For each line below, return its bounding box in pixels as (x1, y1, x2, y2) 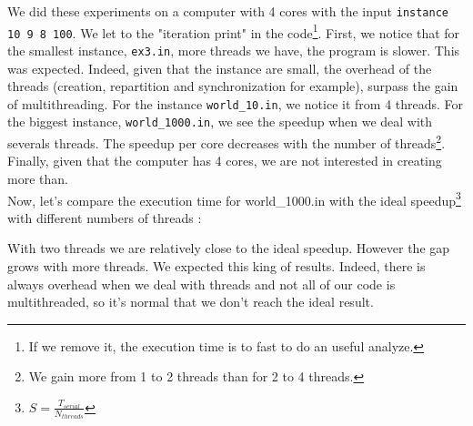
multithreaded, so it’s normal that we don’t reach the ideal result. (7, 292, 374, 311)
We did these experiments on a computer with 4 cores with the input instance (7, 2, 448, 20)
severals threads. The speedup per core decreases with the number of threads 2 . (7, 131, 446, 152)
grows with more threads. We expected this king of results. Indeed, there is (7, 257, 426, 275)
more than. (7, 168, 68, 188)
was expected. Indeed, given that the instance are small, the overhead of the (7, 58, 432, 77)
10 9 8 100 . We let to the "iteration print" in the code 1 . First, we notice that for (7, 20, 460, 42)
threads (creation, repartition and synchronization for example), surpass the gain (7, 76, 458, 96)
